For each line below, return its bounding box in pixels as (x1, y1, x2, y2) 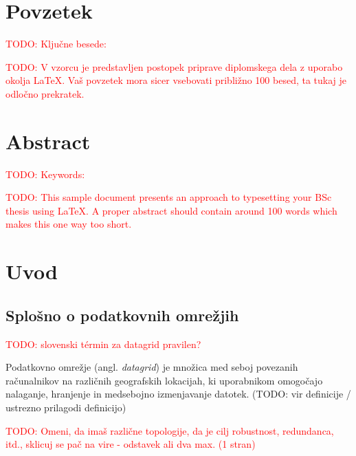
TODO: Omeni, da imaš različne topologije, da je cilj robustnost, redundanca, (5, 423, 334, 437)
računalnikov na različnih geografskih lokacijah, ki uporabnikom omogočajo (5, 373, 323, 387)
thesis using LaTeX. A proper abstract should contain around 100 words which (5, 203, 337, 217)
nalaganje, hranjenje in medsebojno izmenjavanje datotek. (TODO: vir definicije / (5, 387, 351, 401)
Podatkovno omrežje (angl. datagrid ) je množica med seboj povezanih (5, 360, 298, 374)
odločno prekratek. (5, 86, 85, 100)
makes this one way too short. (5, 217, 132, 231)
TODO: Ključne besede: (5, 36, 107, 51)
